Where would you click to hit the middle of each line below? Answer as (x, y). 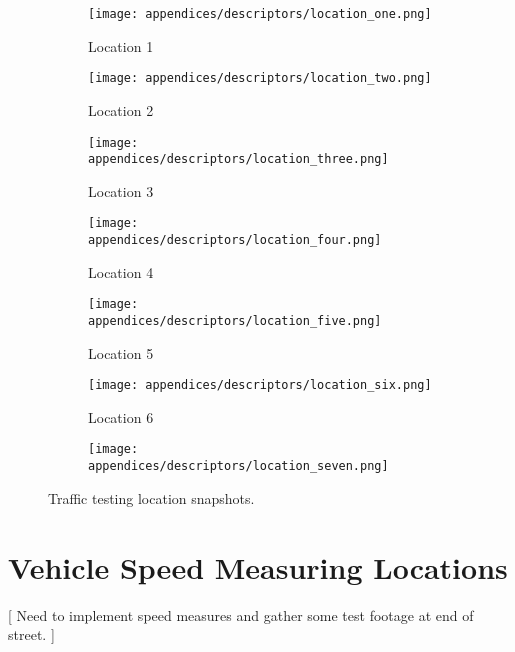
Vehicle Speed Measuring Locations (258, 566)
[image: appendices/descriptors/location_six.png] (260, 385)
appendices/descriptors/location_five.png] (235, 320)
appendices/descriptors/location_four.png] (235, 240)
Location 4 (121, 271)
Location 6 (121, 416)
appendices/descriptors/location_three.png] (238, 159)
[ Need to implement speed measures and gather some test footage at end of (241, 614)
